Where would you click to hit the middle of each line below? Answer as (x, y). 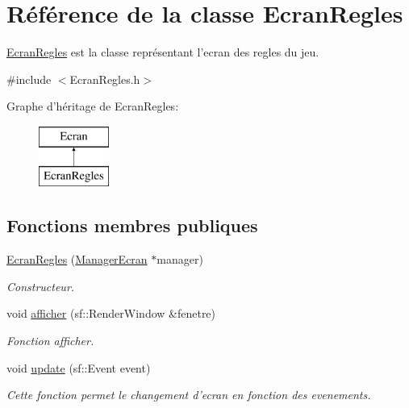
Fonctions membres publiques (132, 225)
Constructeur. (41, 286)
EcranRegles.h (105, 79)
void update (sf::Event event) (79, 367)
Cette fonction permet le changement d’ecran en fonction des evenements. (189, 395)
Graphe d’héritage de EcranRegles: (93, 106)
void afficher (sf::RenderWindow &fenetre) (111, 313)
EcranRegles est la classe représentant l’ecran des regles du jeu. (163, 52)
